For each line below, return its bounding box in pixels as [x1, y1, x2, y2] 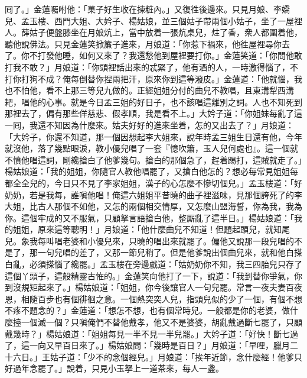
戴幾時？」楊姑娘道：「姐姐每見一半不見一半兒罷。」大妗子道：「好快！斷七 [5, 327, 290, 340]
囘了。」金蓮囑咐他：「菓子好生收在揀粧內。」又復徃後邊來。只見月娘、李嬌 [5, 3, 290, 15]
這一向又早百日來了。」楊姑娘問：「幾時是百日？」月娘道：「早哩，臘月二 [21, 339, 298, 351]
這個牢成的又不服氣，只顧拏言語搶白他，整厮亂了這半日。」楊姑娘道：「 [21, 211, 294, 224]
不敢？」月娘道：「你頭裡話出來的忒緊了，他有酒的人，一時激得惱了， [21, 60, 290, 73]
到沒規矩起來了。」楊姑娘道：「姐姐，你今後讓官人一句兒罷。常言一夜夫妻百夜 [5, 281, 302, 293]
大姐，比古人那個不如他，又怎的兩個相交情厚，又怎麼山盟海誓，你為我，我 [5, 200, 294, 212]
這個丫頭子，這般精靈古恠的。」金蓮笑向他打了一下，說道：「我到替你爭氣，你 [5, 269, 302, 282]
